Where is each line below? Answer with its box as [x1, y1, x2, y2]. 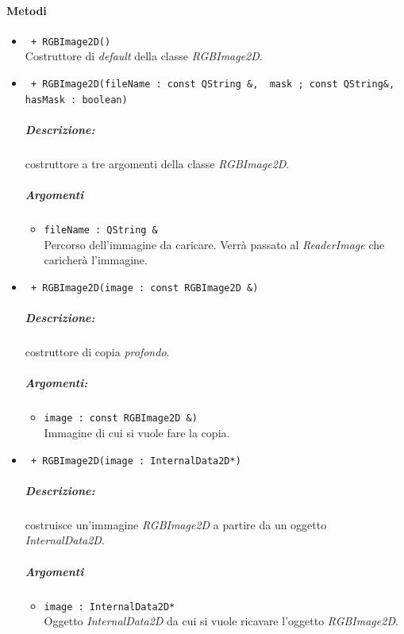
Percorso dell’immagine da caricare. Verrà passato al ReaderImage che [44, 236, 385, 252]
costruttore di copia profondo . [25, 344, 170, 360]
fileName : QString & [44, 225, 158, 236]
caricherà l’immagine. [44, 252, 148, 268]
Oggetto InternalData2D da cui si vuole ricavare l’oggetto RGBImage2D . [44, 613, 398, 629]
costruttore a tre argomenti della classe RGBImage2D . [25, 155, 290, 171]
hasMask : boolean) [25, 94, 128, 106]
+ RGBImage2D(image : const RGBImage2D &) [30, 282, 259, 294]
